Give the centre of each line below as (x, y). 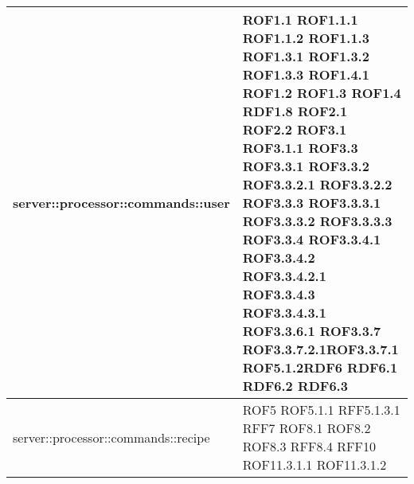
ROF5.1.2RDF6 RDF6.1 (320, 367)
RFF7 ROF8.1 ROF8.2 (307, 428)
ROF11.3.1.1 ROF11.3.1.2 (314, 464)
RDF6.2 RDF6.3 (295, 386)
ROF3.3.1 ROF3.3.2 (306, 166)
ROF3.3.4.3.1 (284, 312)
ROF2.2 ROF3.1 (295, 129)
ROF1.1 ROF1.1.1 (300, 20)
